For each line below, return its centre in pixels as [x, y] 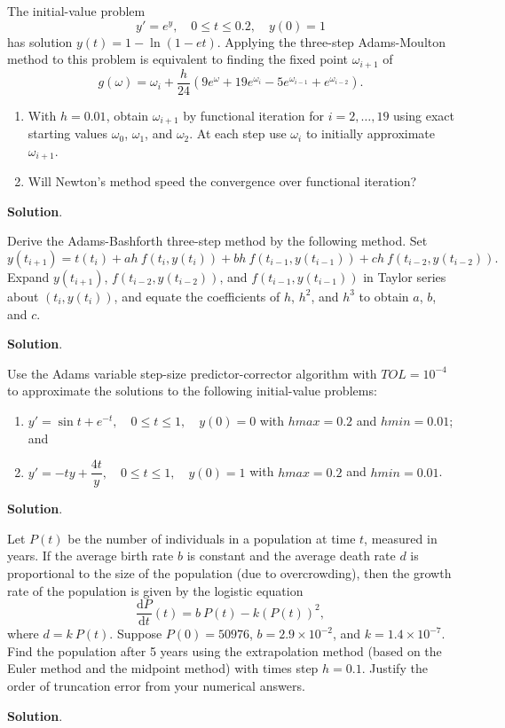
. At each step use [238, 133]
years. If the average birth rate [91, 556]
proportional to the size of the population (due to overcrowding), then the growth [229, 572]
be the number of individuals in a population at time [212, 538]
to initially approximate [371, 133]
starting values [68, 133]
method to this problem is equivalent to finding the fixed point [178, 59]
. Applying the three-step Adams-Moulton [331, 41]
